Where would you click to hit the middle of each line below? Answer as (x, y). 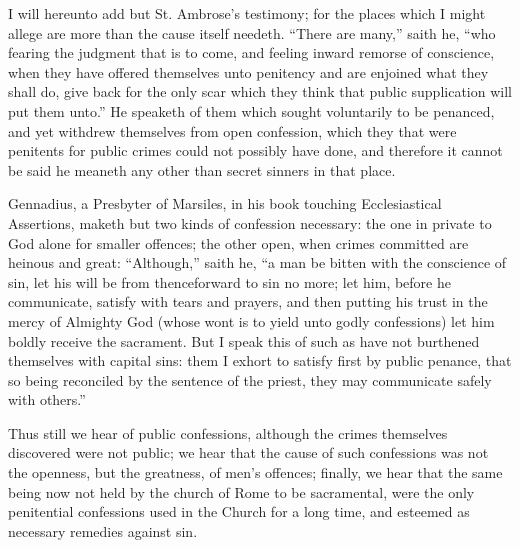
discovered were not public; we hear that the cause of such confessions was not (248, 452)
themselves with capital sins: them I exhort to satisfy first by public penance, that (260, 360)
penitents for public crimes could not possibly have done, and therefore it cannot (255, 150)
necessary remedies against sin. (103, 530)
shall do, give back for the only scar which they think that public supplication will (260, 91)
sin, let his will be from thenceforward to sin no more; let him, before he (229, 281)
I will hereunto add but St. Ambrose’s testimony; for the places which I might (247, 13)
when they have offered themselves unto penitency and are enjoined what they (248, 71)
